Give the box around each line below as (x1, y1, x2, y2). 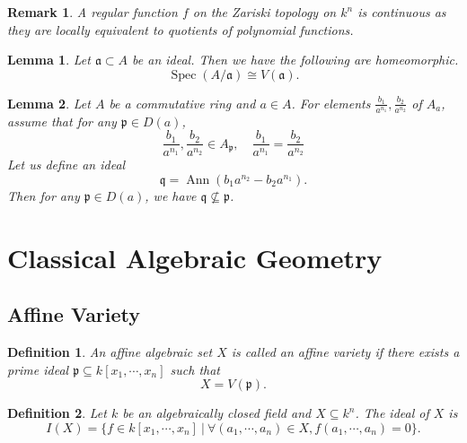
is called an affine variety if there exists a (231, 343, 460, 361)
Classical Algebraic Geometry (7, 239, 383, 275)
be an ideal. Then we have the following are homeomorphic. (132, 50, 459, 69)
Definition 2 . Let (7, 404, 107, 422)
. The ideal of (355, 404, 429, 422)
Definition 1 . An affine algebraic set (7, 343, 213, 361)
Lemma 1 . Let (7, 50, 91, 69)
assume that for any (7, 111, 117, 130)
